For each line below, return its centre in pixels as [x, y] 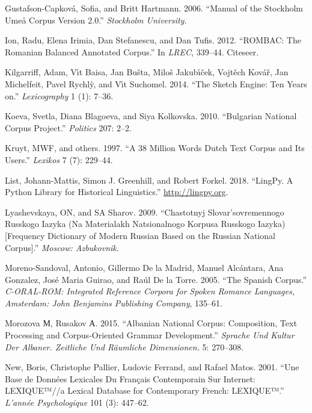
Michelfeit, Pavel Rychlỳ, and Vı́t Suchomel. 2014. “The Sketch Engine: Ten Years [156, 83]
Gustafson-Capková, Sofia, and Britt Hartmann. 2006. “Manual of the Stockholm [154, 8]
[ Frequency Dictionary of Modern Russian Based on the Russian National [140, 235]
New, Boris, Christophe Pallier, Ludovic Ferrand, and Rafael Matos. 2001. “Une [152, 367]
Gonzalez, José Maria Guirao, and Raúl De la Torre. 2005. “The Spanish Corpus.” [156, 279]
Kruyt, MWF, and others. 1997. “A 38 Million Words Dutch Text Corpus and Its [155, 148]
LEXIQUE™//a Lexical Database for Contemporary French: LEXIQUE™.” [145, 390]
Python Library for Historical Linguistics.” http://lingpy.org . [117, 192]
